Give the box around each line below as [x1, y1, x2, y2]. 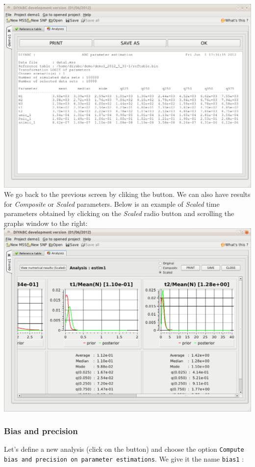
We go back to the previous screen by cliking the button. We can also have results [4, 189, 251, 199]
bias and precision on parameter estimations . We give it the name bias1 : [4, 453, 244, 464]
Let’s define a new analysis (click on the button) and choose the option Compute [4, 443, 244, 454]
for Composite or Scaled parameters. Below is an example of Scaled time [4, 198, 220, 209]
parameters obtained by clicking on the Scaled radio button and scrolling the [4, 208, 234, 219]
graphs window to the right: [4, 218, 88, 228]
